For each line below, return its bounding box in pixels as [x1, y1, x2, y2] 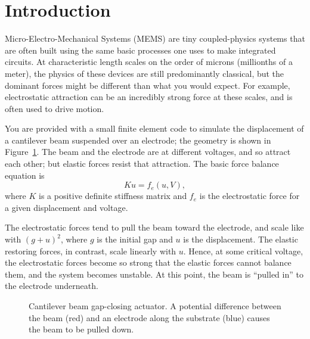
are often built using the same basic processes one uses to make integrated [5, 43, 276, 56]
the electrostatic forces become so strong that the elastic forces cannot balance [5, 256, 292, 269]
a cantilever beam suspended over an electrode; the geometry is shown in [5, 133, 271, 146]
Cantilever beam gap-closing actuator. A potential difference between [29, 300, 281, 312]
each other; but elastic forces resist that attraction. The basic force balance [5, 157, 279, 170]
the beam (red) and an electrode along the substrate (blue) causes [29, 311, 270, 324]
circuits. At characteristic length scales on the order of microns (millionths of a [5, 55, 293, 68]
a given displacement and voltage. [5, 201, 128, 213]
